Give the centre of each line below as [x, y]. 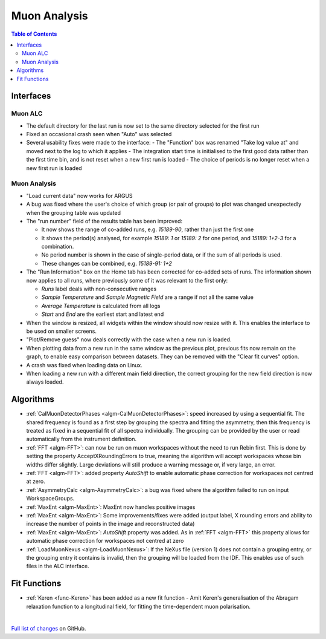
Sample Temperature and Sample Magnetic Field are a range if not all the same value [147, 297]
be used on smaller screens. [61, 331]
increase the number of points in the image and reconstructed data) [110, 524]
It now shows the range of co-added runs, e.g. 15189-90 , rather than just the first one [148, 229]
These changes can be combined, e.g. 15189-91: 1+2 [107, 263]
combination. [58, 247]
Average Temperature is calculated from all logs [101, 306]
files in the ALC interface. [58, 566]
